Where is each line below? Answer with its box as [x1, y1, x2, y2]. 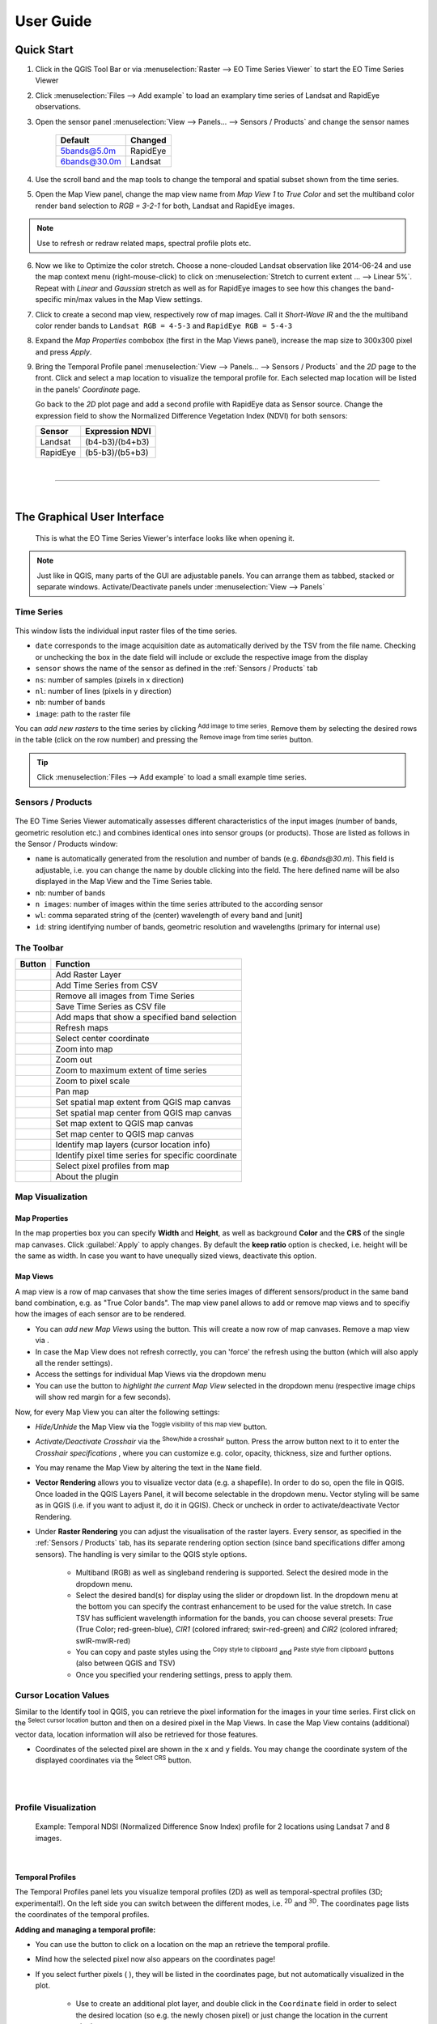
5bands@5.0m [60, 146, 117, 157]
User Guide [15, 12, 92, 30]
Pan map [55, 1086, 89, 1097]
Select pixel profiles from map [55, 1160, 170, 1171]
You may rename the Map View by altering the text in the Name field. [35, 1463, 262, 1473]
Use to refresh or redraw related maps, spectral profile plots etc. [36, 238, 252, 248]
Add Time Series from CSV [55, 980, 158, 991]
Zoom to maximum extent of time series [55, 1065, 207, 1076]
